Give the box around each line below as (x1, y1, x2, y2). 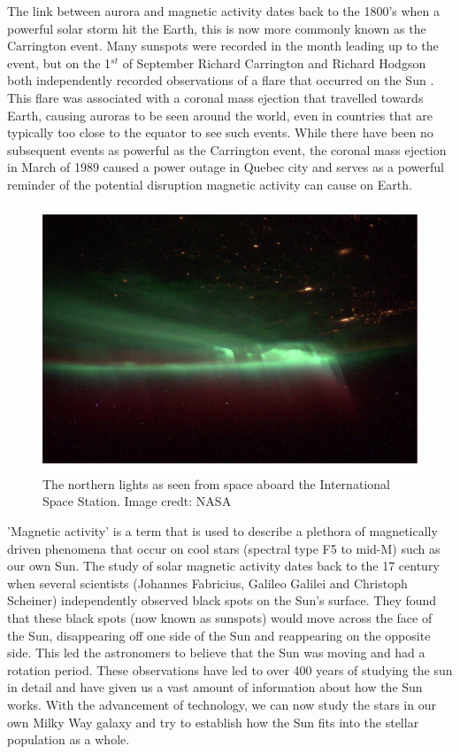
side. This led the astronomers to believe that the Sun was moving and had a (7, 643, 425, 662)
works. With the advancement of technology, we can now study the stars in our (7, 695, 436, 713)
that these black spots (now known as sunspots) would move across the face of (7, 608, 433, 626)
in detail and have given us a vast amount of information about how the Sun (7, 678, 423, 696)
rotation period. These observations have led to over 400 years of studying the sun (7, 660, 453, 679)
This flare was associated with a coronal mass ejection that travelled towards (7, 88, 424, 106)
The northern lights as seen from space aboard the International (42, 474, 390, 493)
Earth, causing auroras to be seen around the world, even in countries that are (7, 105, 433, 124)
